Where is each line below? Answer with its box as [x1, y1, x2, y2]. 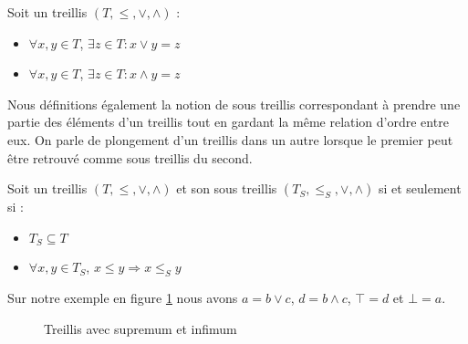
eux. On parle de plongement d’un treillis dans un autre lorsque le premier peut [7, 130, 453, 149]
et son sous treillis [176, 179, 277, 198]
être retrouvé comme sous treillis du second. [7, 148, 253, 167]
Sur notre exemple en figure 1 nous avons [7, 288, 238, 307]
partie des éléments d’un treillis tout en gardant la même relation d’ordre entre [7, 112, 449, 131]
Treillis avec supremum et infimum [44, 318, 237, 338]
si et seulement [378, 179, 462, 198]
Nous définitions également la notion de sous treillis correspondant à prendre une [7, 94, 461, 113]
